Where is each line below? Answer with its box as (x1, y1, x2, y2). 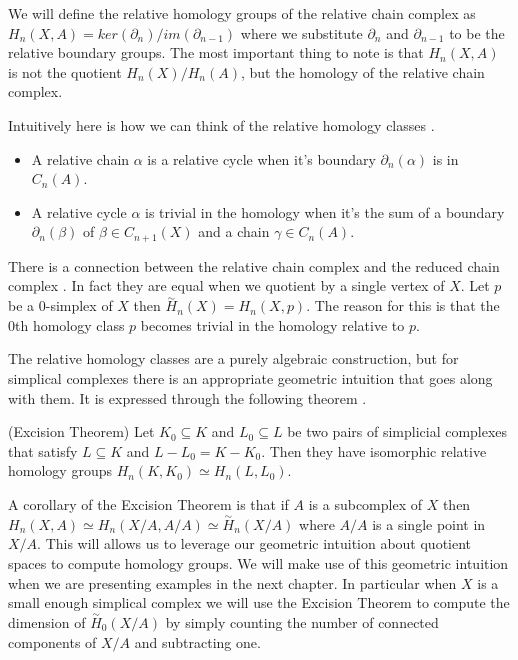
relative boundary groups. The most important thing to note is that (8, 42, 424, 63)
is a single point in (372, 513, 486, 534)
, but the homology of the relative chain (240, 61, 485, 82)
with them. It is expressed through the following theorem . (8, 387, 367, 408)
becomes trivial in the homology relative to (140, 314, 405, 335)
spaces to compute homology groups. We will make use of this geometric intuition (8, 552, 509, 573)
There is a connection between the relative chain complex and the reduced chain (8, 255, 500, 276)
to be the (449, 22, 505, 43)
